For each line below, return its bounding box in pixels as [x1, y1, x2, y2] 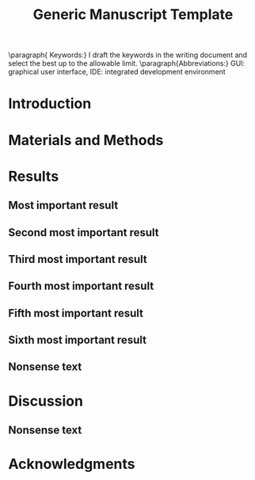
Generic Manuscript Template [32, 6, 234, 24]
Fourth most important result [8, 280, 154, 293]
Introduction [8, 95, 92, 112]
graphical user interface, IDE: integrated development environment [8, 67, 226, 77]
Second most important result [8, 226, 159, 239]
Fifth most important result [8, 307, 144, 320]
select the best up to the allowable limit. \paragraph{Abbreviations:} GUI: [8, 59, 245, 68]
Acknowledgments [8, 455, 136, 473]
